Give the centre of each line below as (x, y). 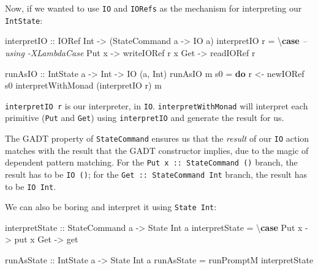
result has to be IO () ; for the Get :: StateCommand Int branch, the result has (156, 174)
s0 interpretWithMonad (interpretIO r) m (83, 85)
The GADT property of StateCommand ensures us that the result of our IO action (157, 138)
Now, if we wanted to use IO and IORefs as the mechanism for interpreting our (153, 8)
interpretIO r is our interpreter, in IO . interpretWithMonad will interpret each (157, 105)
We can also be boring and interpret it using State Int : (111, 207)
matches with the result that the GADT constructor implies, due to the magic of (157, 150)
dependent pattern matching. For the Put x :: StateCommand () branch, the (151, 162)
